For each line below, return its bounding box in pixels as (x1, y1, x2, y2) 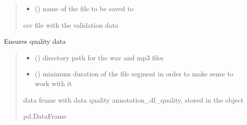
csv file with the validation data (23, 19, 119, 30)
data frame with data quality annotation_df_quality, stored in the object (23, 94, 244, 105)
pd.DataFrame (23, 111, 67, 121)
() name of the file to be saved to (35, 3, 134, 13)
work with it (35, 78, 72, 88)
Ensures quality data (4, 36, 66, 46)
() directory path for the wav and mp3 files (35, 52, 164, 62)
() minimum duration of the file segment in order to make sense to (35, 69, 234, 79)
